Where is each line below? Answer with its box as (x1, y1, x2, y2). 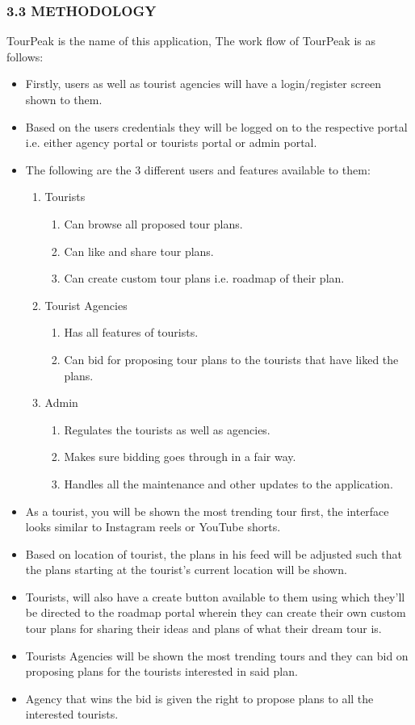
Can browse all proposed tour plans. (64, 215, 243, 232)
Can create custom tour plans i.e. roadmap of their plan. (64, 270, 345, 287)
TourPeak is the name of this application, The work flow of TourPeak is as (6, 32, 375, 49)
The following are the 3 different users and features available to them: (25, 161, 371, 178)
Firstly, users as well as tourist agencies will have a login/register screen (25, 75, 381, 92)
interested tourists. (25, 706, 119, 723)
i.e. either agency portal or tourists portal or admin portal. (25, 134, 317, 151)
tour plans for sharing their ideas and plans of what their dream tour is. (25, 620, 382, 637)
